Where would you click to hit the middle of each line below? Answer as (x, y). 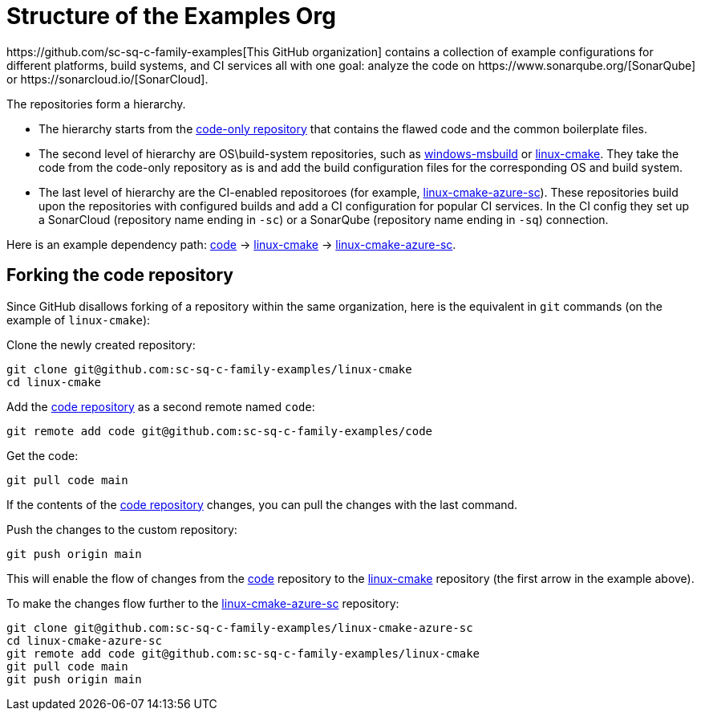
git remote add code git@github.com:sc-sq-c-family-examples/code (220, 431)
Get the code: (43, 455)
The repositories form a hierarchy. (96, 104)
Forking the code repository (120, 275)
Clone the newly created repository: (101, 344)
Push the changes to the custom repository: (122, 529)
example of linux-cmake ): (79, 320)
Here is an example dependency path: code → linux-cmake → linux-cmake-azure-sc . (231, 244)
